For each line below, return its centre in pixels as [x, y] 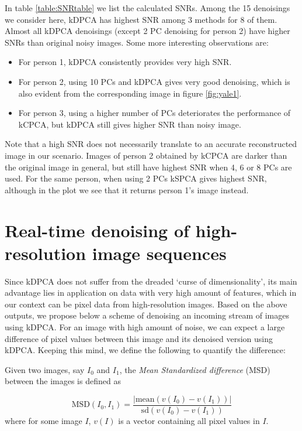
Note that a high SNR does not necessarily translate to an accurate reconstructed [151, 144]
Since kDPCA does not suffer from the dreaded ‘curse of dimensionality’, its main [151, 281]
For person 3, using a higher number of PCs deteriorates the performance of [155, 113]
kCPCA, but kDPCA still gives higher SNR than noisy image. [130, 124]
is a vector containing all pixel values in [189, 421]
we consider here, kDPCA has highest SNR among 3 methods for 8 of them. [141, 19]
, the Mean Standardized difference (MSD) [195, 369]
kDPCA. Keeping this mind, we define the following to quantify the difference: [145, 350]
